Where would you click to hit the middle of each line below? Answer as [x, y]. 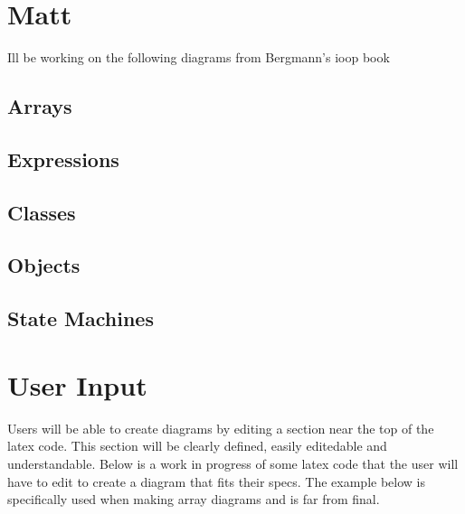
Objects [44, 265]
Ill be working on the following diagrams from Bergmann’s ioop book [199, 57]
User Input [77, 384]
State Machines [81, 318]
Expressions [63, 159]
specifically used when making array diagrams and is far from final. [194, 499]
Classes [42, 212]
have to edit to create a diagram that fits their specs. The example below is [216, 481]
